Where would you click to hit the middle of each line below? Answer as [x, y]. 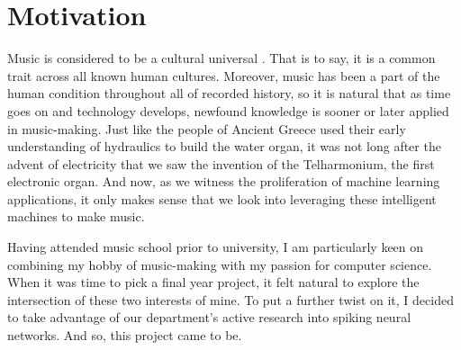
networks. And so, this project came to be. [125, 335]
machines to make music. [76, 216]
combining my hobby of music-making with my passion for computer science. [220, 264]
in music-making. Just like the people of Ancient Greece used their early [207, 128]
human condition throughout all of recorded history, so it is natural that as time [229, 93]
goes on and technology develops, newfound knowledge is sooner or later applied [228, 110]
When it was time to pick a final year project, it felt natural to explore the [213, 282]
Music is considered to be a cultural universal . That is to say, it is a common [221, 58]
